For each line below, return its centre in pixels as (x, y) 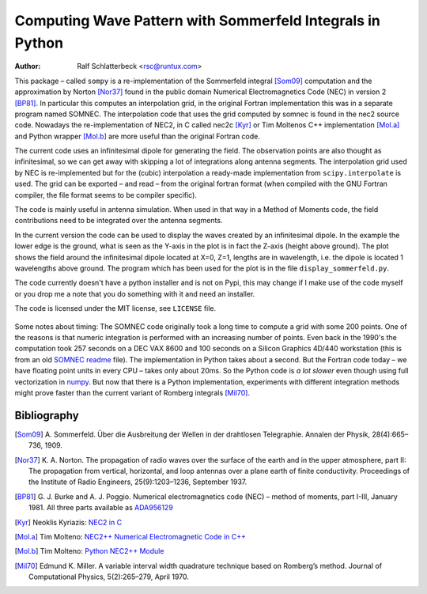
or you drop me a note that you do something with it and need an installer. (135, 293)
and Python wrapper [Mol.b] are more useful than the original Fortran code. (138, 136)
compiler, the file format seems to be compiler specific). (106, 195)
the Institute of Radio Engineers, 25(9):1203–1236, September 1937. (138, 482)
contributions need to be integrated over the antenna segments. (119, 221)
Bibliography (47, 415)
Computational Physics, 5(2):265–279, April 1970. (109, 577)
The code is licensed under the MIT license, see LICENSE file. (115, 308)
